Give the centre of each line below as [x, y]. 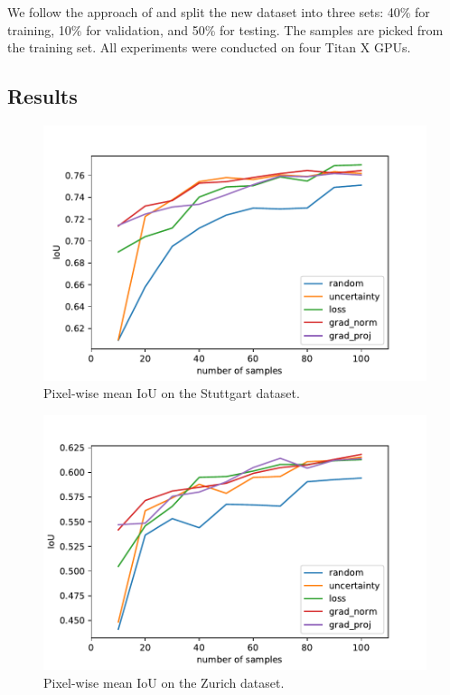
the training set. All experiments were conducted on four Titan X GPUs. [209, 47]
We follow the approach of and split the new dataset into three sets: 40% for [219, 12]
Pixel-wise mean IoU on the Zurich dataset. [164, 683]
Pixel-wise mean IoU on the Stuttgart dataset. [172, 393]
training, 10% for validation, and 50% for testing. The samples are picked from [225, 29]
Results [42, 96]
